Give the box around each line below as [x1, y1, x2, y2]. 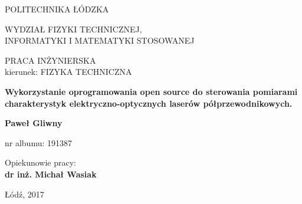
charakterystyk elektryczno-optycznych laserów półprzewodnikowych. [5, 97, 293, 109]
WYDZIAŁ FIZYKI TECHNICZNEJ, [5, 22, 142, 35]
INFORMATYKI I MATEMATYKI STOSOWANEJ [5, 34, 195, 47]
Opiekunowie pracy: [5, 156, 77, 169]
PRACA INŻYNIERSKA [5, 54, 96, 66]
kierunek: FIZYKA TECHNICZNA [5, 65, 132, 78]
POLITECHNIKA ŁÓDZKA [5, 3, 109, 15]
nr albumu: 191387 [5, 136, 73, 149]
